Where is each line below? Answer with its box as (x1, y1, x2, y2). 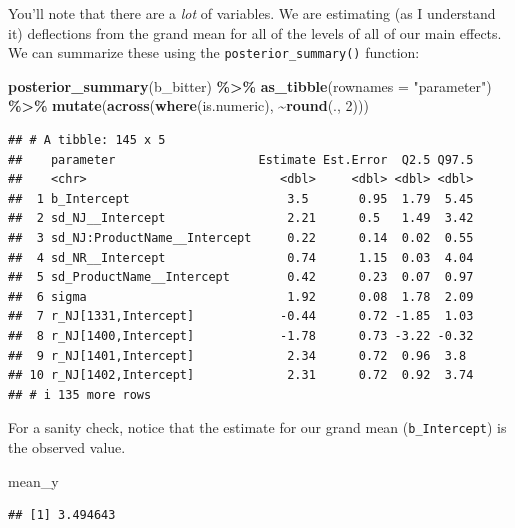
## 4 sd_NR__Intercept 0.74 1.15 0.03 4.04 (8, 250, 474, 265)
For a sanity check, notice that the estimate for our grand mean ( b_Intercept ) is (8, 417, 507, 438)
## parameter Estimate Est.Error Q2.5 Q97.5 (8, 152, 474, 167)
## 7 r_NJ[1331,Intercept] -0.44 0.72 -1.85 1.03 (8, 309, 474, 324)
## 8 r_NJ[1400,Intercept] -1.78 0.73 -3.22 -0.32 (8, 328, 474, 343)
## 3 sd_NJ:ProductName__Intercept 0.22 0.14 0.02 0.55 (8, 231, 474, 245)
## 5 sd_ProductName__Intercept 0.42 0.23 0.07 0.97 (8, 270, 474, 285)
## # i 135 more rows (8, 387, 152, 402)
